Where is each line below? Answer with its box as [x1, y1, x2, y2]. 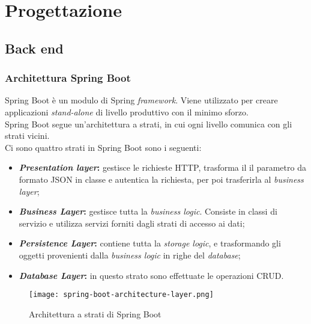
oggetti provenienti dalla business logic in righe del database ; [19, 248, 241, 261]
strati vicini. [5, 129, 50, 142]
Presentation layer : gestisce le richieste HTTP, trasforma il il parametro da [19, 161, 306, 174]
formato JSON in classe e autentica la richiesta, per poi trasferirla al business [19, 173, 304, 185]
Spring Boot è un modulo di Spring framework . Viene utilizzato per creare [5, 94, 278, 106]
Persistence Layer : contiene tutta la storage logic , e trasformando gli [19, 237, 281, 249]
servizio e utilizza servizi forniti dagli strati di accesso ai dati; [19, 216, 245, 229]
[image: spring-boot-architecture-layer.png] [29, 290, 214, 299]
